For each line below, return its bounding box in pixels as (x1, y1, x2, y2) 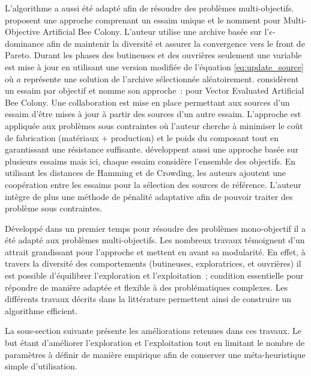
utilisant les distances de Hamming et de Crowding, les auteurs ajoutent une (5, 166, 286, 179)
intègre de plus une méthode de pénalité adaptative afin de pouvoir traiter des (5, 190, 293, 202)
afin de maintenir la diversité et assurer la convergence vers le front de (46, 37, 305, 49)
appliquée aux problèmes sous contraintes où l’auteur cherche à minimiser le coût (5, 119, 303, 132)
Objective (5, 25, 40, 38)
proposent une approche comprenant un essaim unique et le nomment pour (5, 13, 281, 26)
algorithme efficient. (5, 304, 77, 317)
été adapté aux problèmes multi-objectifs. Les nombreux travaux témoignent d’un (5, 234, 305, 246)
